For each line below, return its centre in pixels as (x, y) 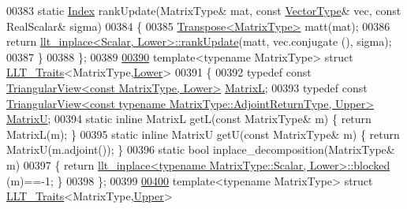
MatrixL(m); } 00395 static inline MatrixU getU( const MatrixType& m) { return (203, 134)
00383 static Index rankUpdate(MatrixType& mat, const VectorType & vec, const (204, 10)
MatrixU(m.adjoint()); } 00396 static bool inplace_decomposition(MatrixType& (201, 149)
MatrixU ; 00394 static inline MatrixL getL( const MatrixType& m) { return (189, 119)
